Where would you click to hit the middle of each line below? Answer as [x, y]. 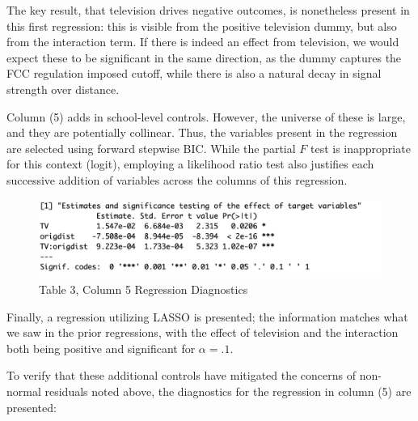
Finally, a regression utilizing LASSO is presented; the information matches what [207, 316]
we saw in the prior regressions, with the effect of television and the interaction [203, 332]
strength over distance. [63, 89]
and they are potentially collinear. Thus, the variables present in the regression [202, 132]
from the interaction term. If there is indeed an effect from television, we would [203, 42]
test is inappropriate [360, 148]
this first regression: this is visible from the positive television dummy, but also [202, 26]
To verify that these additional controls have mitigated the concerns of [182, 375]
